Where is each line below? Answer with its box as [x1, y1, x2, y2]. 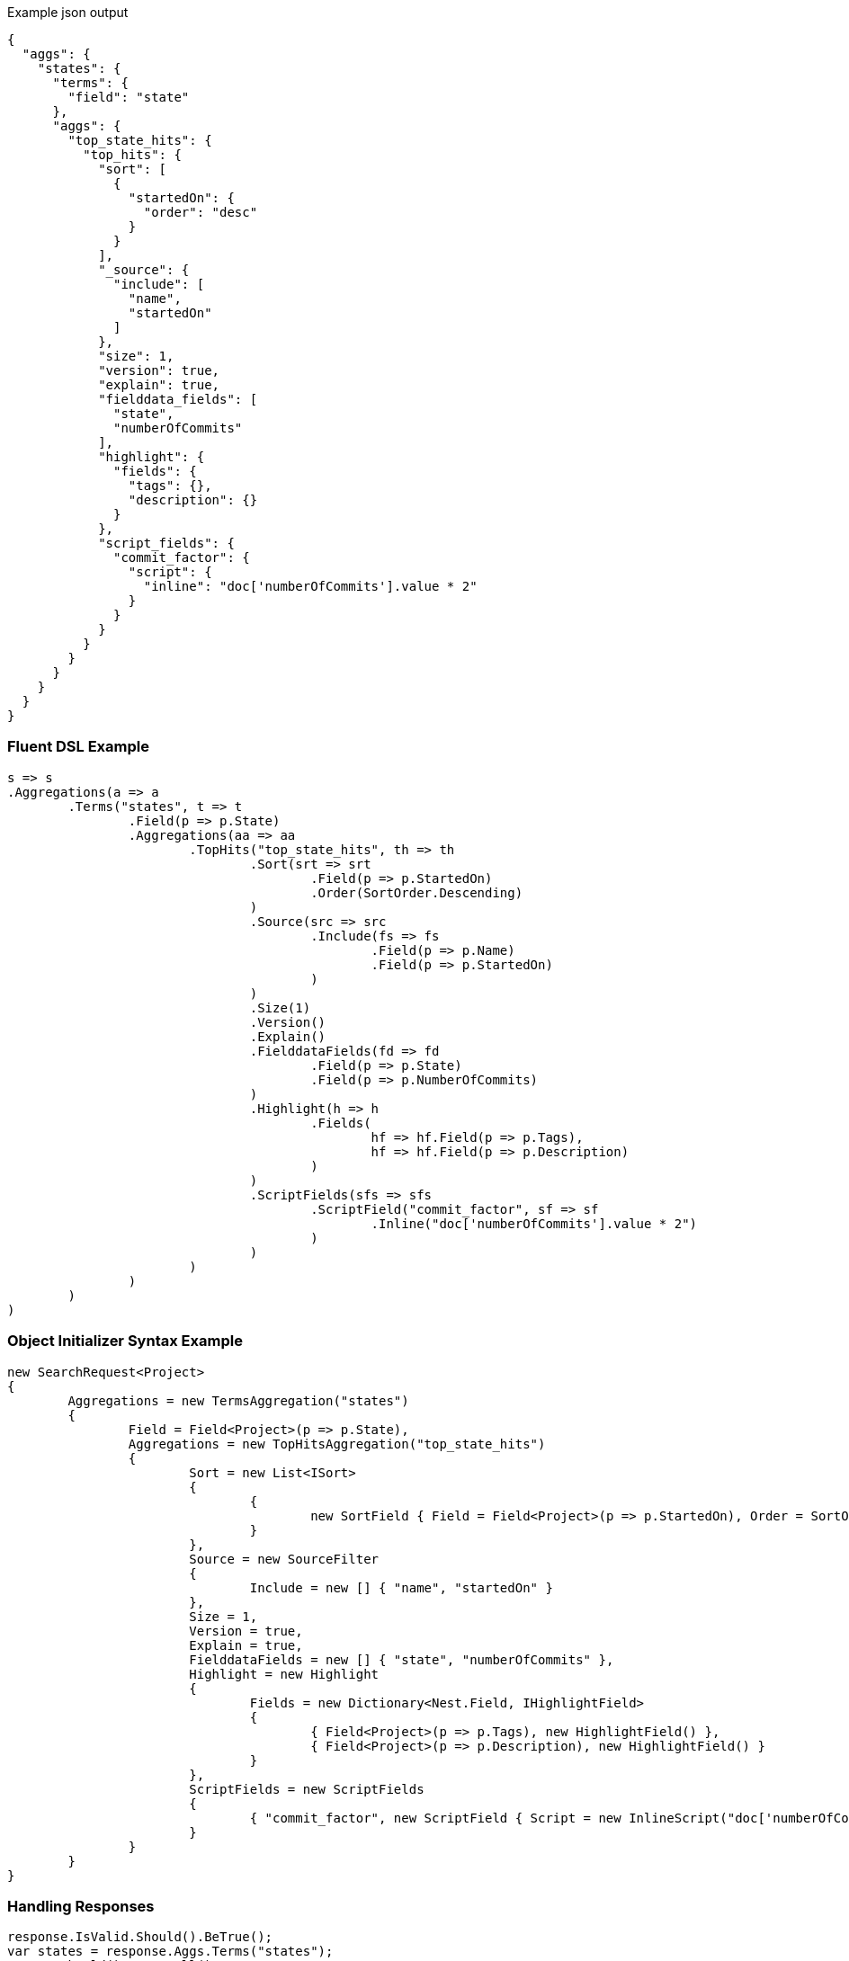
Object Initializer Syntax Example [7, 1332, 243, 1350]
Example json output [7, 4, 129, 20]
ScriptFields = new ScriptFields [189, 1781, 424, 1796]
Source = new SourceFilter [189, 1551, 380, 1566]
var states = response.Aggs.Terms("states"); [7, 1944, 334, 1959]
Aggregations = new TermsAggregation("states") [67, 1393, 409, 1408]
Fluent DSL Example [7, 737, 149, 756]
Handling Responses [7, 1896, 155, 1915]
